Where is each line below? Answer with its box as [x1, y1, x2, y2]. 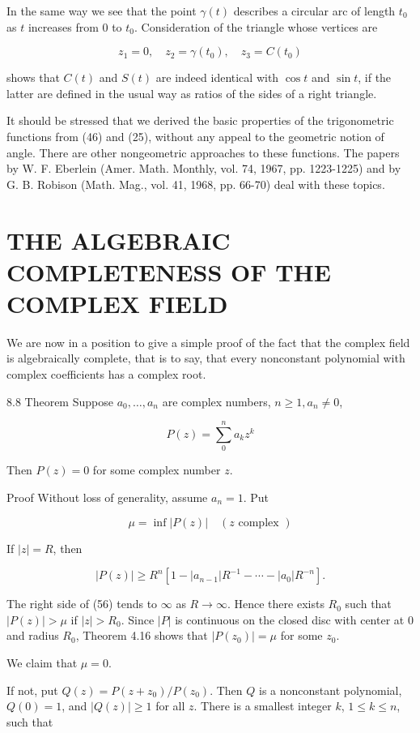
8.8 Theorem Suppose [6, 392, 113, 409]
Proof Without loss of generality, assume [6, 488, 208, 505]
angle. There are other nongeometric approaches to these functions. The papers [6, 144, 400, 161]
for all [155, 697, 185, 714]
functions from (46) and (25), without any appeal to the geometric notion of [6, 127, 384, 144]
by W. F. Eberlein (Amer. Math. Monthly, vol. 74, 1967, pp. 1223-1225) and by [6, 160, 401, 177]
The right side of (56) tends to [6, 595, 158, 612]
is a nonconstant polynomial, [259, 681, 402, 698]
